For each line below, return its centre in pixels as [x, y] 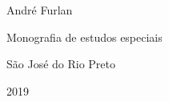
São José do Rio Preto [61, 64]
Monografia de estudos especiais [84, 37]
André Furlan [40, 10]
